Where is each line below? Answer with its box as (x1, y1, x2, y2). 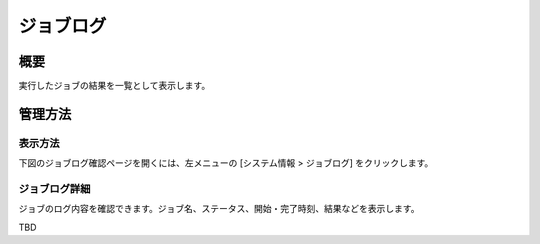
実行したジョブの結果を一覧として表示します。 (18, 80, 211, 92)
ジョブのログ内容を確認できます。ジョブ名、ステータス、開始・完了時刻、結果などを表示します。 (18, 203, 420, 215)
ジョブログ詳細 (18, 181, 91, 195)
